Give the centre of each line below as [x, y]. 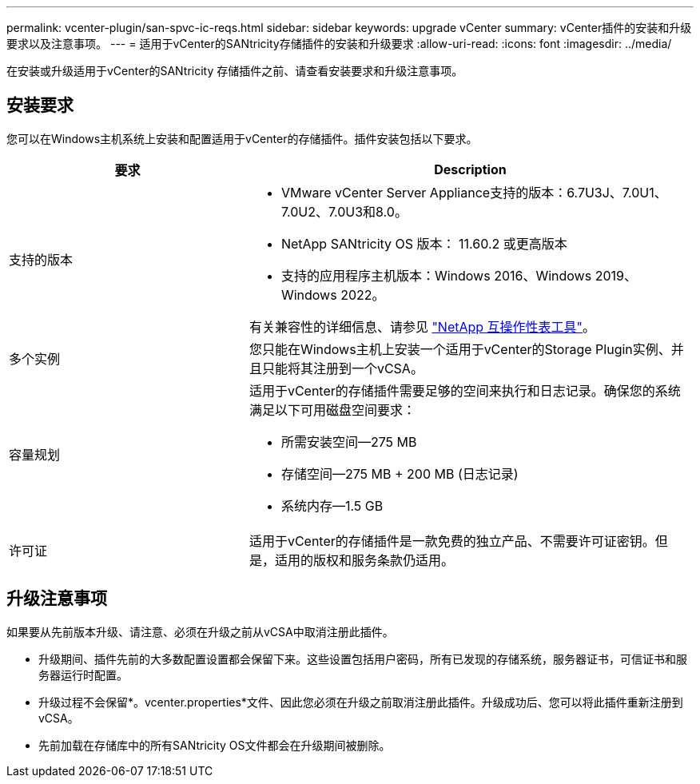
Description [470, 169]
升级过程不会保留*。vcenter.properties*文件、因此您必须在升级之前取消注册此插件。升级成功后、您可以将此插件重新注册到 [361, 702]
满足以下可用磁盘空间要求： [332, 410]
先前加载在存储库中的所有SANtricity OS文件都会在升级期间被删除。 [215, 745]
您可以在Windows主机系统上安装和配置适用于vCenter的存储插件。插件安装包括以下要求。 [242, 138]
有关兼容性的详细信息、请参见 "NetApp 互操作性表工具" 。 [422, 326]
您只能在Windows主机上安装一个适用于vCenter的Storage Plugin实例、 [460, 349]
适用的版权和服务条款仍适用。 [364, 560]
